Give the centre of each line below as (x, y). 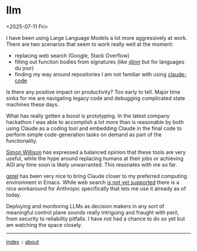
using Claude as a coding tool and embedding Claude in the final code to (94, 128)
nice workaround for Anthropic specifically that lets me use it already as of (96, 188)
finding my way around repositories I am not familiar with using (91, 74)
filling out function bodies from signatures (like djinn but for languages (99, 62)
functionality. (22, 140)
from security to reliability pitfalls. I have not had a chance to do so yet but (96, 219)
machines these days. (33, 104)
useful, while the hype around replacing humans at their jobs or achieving (95, 158)
